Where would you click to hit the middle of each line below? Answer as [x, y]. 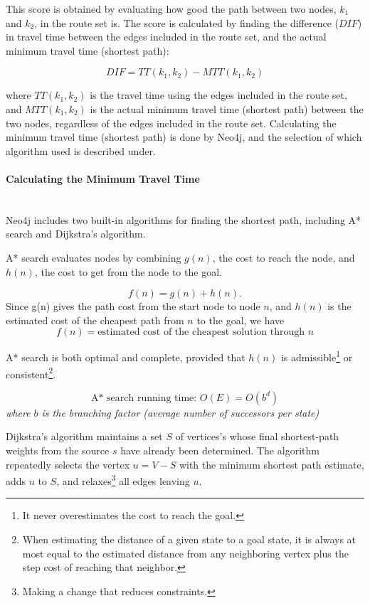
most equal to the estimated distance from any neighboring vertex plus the [185, 553]
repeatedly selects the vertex [68, 464]
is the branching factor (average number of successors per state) [180, 412]
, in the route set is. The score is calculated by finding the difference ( [186, 22]
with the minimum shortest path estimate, [271, 464]
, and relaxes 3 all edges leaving [123, 480]
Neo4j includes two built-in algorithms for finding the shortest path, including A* [184, 219]
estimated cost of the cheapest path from [95, 320]
